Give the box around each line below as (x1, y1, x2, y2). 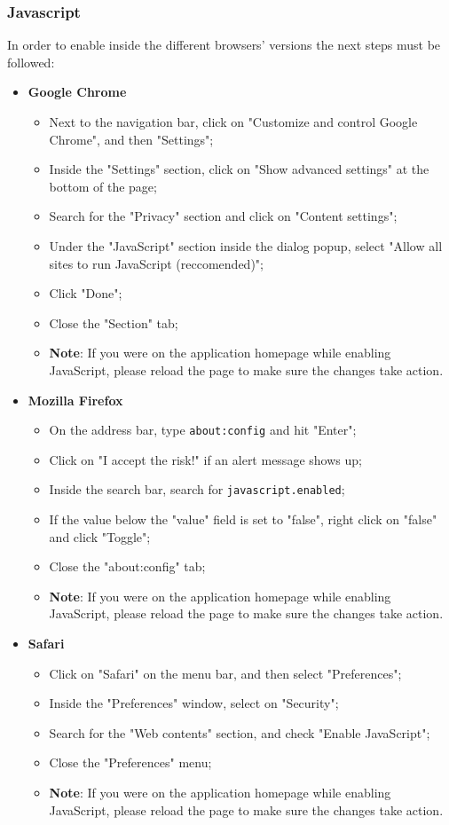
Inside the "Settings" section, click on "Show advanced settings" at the (49, 160, 429, 178)
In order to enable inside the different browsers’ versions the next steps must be (7, 35, 441, 54)
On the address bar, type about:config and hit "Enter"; (49, 420, 357, 439)
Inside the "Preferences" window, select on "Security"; (49, 694, 339, 712)
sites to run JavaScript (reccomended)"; (49, 254, 264, 272)
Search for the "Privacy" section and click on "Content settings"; (49, 207, 398, 225)
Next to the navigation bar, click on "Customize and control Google (49, 113, 418, 130)
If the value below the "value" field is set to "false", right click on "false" (49, 510, 437, 529)
